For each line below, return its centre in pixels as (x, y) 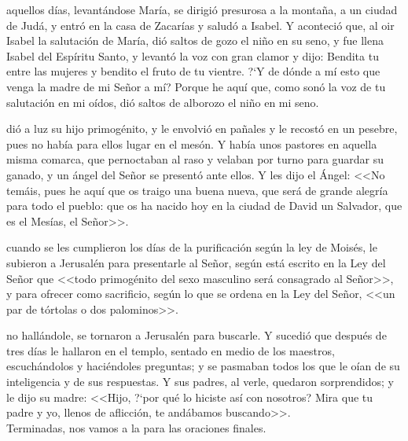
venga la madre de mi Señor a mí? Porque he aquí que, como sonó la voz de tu (196, 86)
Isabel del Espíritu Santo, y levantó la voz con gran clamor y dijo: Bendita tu (193, 55)
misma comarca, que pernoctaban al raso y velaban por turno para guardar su (195, 159)
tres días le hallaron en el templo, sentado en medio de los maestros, (171, 350)
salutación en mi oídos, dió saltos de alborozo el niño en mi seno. (163, 102)
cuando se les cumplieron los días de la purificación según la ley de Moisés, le (192, 247)
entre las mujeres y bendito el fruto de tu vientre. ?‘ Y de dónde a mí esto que (193, 71)
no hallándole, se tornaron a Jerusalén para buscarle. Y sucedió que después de (197, 335)
